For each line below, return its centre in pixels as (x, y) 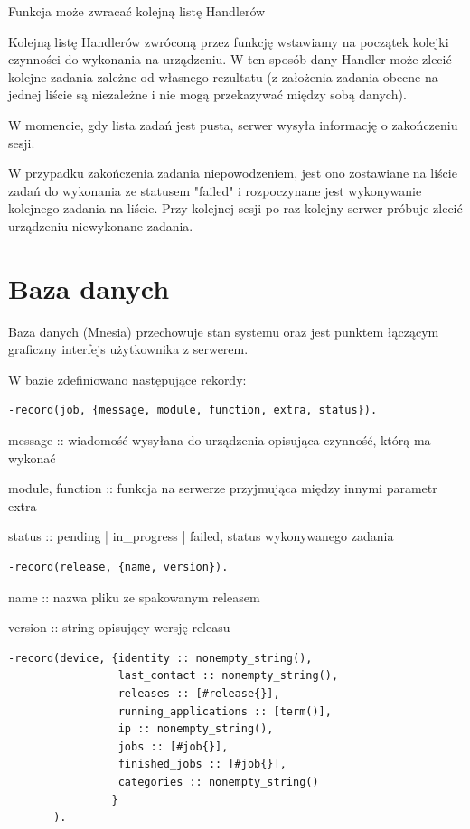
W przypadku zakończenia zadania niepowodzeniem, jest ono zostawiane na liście (233, 173)
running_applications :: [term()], (225, 711)
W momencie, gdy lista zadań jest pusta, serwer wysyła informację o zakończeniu (233, 124)
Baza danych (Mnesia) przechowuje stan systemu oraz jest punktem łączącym (224, 331)
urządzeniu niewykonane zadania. (101, 225)
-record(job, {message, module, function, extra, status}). (193, 410)
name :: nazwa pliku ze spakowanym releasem (134, 596)
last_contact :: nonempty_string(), (228, 676)
